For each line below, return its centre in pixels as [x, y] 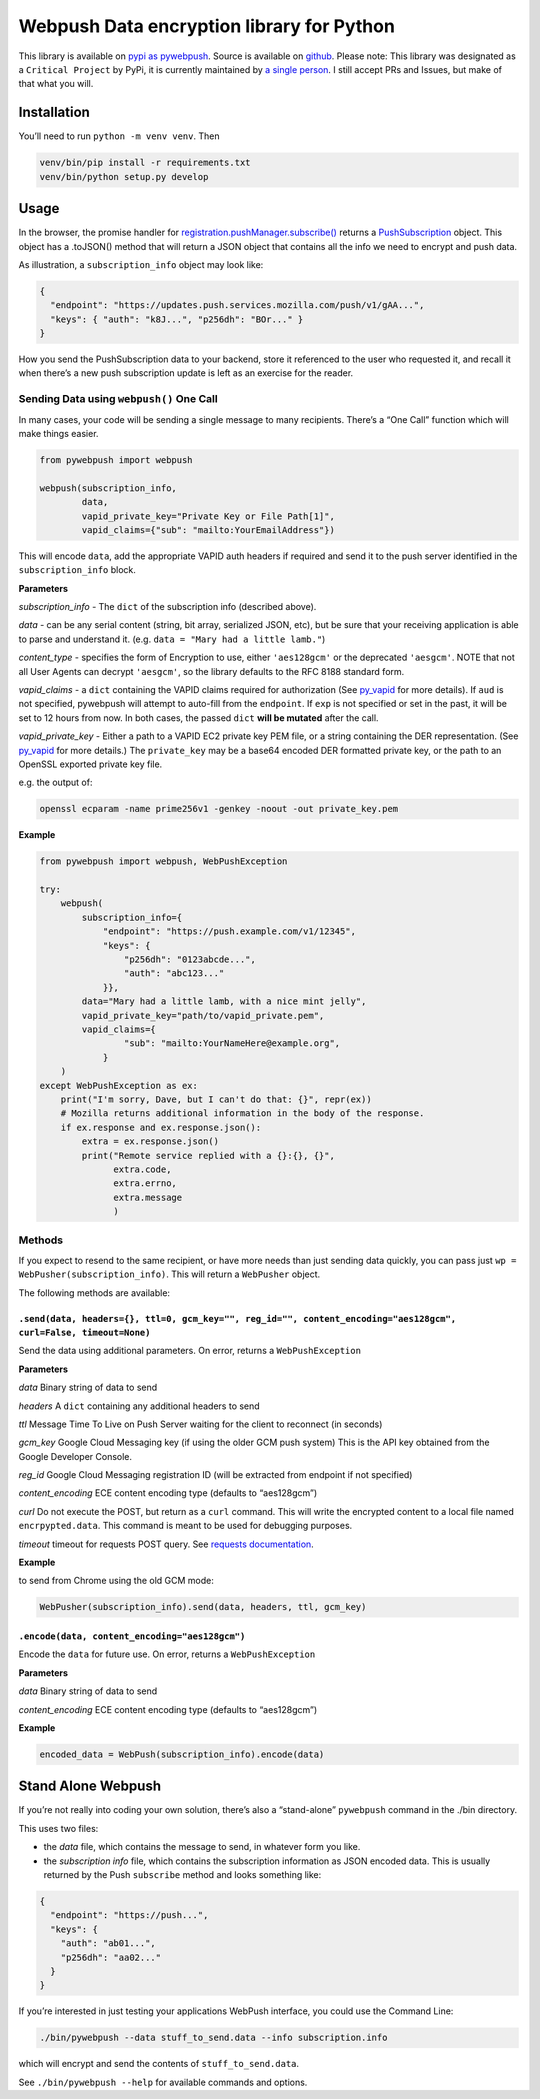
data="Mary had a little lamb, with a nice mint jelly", [224, 1001]
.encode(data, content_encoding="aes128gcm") [132, 1636]
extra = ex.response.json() [150, 1141]
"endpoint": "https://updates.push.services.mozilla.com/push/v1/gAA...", [237, 305]
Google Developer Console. [75, 1456]
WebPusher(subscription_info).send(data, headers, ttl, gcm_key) [203, 1607]
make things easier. [58, 433]
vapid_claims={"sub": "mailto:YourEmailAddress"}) [208, 529]
